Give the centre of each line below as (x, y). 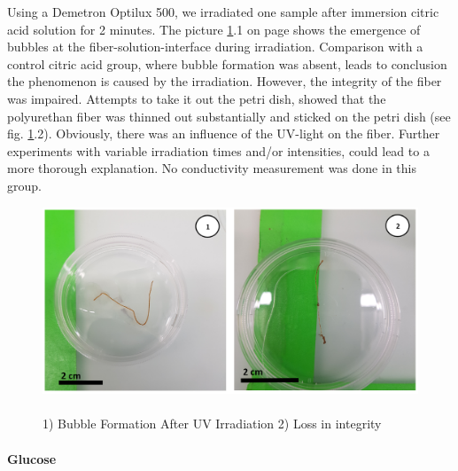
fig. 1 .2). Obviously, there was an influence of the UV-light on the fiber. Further (224, 133)
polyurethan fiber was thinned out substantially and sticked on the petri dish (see (229, 116)
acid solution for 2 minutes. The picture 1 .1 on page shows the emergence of (214, 29)
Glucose (32, 458)
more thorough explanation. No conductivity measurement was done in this (212, 168)
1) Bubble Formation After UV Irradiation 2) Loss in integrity (212, 424)
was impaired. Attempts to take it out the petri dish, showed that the (197, 98)
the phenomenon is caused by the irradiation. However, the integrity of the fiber (225, 81)
